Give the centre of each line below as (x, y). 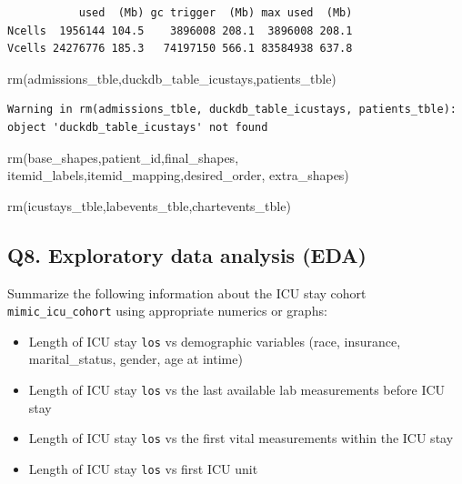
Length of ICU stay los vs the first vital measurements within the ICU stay (241, 438)
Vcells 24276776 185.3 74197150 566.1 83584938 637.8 (180, 49)
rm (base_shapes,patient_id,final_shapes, (123, 157)
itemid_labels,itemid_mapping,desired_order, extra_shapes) (178, 175)
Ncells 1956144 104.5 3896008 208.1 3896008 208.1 (180, 30)
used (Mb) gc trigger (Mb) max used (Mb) (216, 13)
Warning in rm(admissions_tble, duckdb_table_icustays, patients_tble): (232, 110)
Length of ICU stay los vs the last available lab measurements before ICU (237, 390)
